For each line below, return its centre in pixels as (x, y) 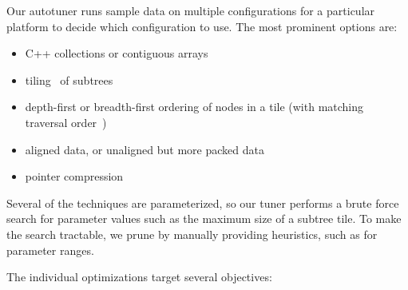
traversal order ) (66, 122)
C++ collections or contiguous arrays (117, 53)
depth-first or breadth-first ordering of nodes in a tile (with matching (194, 107)
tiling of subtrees (69, 79)
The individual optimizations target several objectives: (139, 277)
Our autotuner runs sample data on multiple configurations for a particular (191, 10)
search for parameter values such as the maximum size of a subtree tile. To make (204, 218)
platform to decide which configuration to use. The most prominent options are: (202, 26)
